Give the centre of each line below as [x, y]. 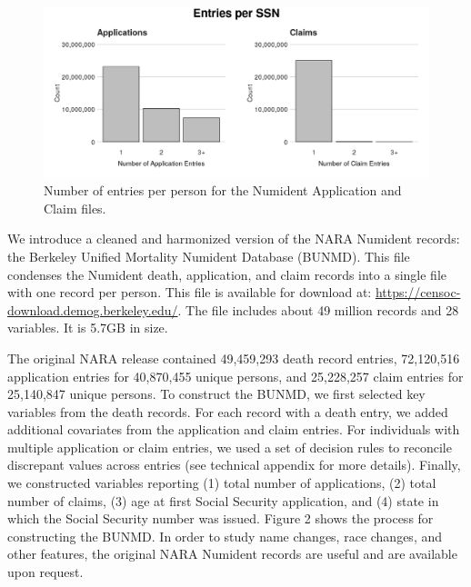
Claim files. [75, 208]
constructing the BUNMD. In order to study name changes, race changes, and [225, 536]
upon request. [45, 572]
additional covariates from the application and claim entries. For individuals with [234, 429]
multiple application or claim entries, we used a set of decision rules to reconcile [230, 447]
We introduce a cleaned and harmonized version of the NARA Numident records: [234, 239]
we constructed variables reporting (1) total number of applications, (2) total [222, 483]
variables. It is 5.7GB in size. [88, 328]
